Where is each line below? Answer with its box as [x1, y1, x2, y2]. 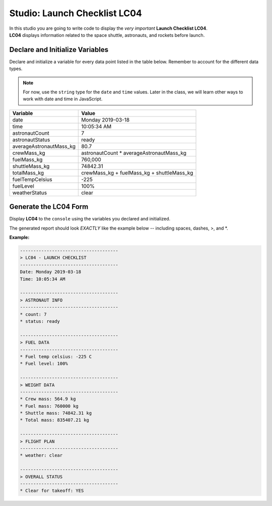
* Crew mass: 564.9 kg [20, 396, 76, 402]
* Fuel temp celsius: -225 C [20, 354, 92, 359]
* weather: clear [20, 453, 63, 459]
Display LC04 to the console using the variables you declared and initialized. [9, 216, 171, 222]
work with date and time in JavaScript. [23, 96, 103, 102]
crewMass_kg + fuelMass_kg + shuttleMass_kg [81, 169, 193, 176]
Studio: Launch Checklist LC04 [9, 8, 142, 19]
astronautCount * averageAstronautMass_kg [81, 149, 186, 156]
